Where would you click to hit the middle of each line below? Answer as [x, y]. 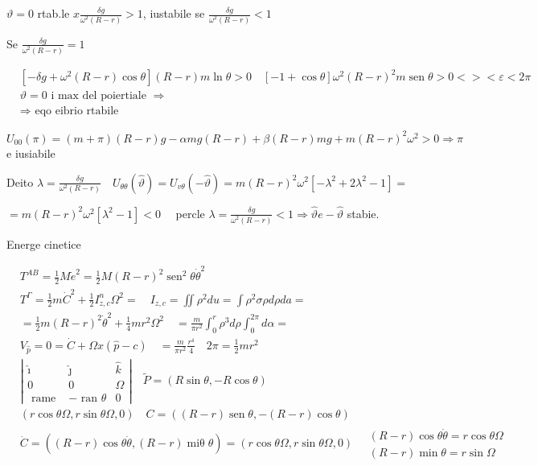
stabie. [363, 213]
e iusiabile [31, 153]
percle [190, 213]
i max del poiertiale [99, 96]
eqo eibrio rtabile [77, 111]
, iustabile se [174, 13]
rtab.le [53, 13]
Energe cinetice [44, 243]
